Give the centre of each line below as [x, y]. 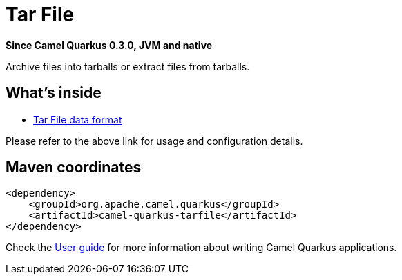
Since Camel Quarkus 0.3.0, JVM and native [109, 45]
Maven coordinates [74, 168]
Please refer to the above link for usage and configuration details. [154, 141]
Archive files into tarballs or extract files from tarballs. [128, 66]
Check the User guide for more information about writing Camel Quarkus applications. [201, 248]
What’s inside [54, 93]
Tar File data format [78, 119]
